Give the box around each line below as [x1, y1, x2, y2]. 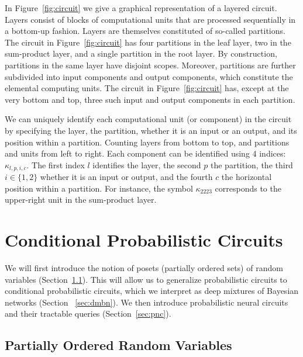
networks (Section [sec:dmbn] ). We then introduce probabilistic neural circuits [5, 296, 288, 308]
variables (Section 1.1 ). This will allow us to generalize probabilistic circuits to [5, 273, 287, 285]
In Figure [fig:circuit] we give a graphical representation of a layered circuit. [5, 2, 277, 13]
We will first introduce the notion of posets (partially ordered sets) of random [5, 262, 283, 274]
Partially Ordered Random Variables [5, 336, 232, 354]
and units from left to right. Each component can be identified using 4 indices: [5, 147, 286, 160]
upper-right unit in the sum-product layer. [5, 193, 157, 206]
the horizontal [221, 171, 272, 183]
